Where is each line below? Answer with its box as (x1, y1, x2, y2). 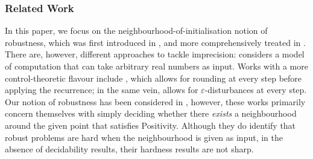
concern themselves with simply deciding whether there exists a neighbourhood (5, 107, 297, 120)
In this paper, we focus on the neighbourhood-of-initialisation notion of (5, 24, 268, 37)
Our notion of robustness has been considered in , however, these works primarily (5, 95, 306, 108)
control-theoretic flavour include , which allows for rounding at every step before (5, 71, 302, 84)
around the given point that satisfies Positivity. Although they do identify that (5, 118, 296, 131)
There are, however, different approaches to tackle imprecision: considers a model (5, 48, 305, 60)
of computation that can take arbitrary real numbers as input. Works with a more (5, 60, 308, 72)
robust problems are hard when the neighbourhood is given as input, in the (5, 131, 283, 143)
